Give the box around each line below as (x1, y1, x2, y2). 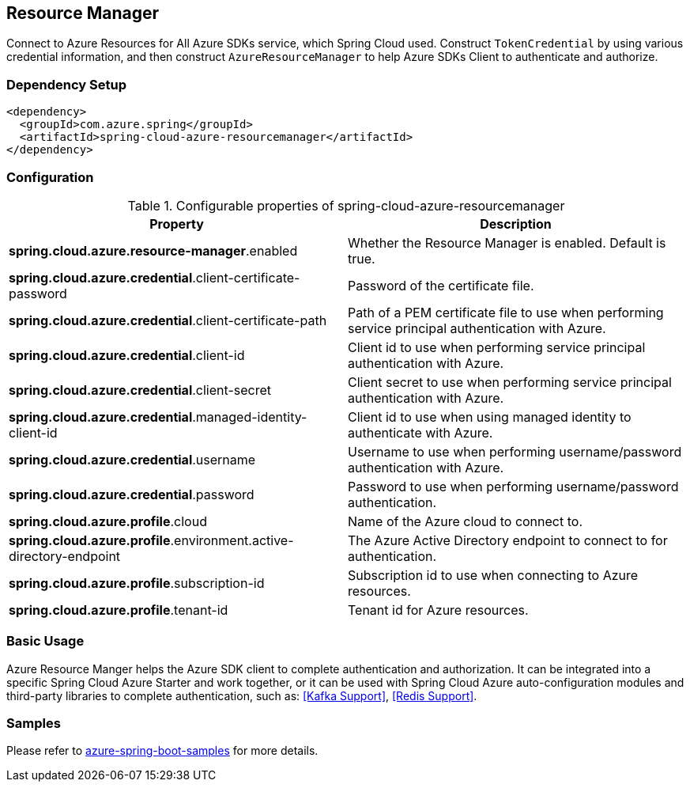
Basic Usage (6, 633, 85, 650)
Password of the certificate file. (348, 277, 534, 294)
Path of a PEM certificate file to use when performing (348, 304, 664, 320)
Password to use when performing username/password (348, 478, 679, 494)
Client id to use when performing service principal (348, 339, 646, 355)
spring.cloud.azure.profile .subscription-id (9, 574, 265, 591)
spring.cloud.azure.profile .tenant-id (9, 601, 228, 618)
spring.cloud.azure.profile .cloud (9, 513, 207, 529)
